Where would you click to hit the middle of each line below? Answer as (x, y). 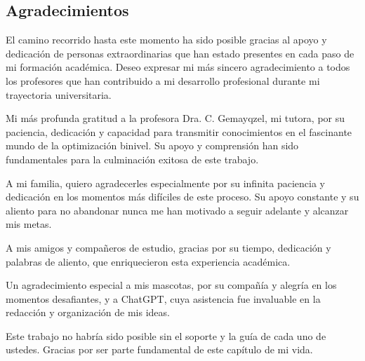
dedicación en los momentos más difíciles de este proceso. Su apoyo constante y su (182, 197)
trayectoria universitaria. (59, 94)
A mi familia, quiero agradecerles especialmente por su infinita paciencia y (165, 183)
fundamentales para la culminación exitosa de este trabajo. (132, 159)
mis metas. (29, 224)
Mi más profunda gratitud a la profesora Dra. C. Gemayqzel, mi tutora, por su (175, 118)
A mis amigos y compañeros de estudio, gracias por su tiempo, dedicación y (168, 247)
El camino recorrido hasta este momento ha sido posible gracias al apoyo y (166, 40)
